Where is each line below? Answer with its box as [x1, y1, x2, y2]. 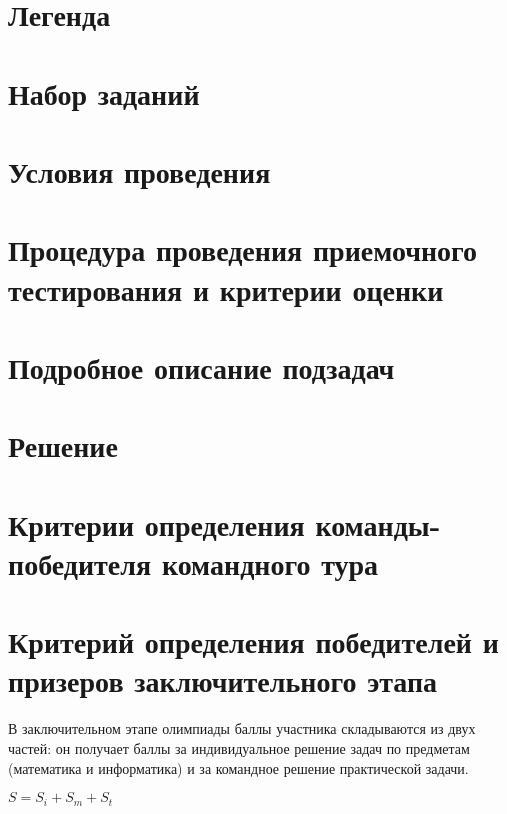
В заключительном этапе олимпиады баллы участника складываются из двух [8, 718, 476, 739]
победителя [8, 542, 152, 583]
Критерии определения [8, 503, 305, 544]
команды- [315, 503, 441, 544]
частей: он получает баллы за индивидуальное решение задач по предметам [8, 737, 470, 758]
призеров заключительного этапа [8, 660, 438, 701]
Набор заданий [8, 72, 200, 113]
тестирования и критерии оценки [8, 268, 444, 309]
